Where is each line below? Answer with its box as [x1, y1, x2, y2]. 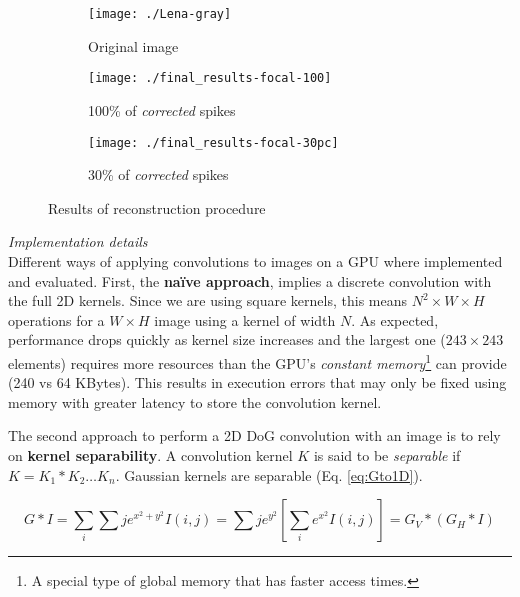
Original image [88, 35, 179, 56]
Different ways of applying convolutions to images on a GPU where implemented [8, 250, 503, 271]
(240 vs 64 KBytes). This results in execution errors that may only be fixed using [8, 372, 507, 393]
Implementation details [8, 231, 148, 252]
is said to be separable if [313, 444, 461, 465]
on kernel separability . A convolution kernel [8, 444, 293, 465]
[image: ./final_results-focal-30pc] [88, 135, 339, 150]
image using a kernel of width [154, 309, 336, 330]
